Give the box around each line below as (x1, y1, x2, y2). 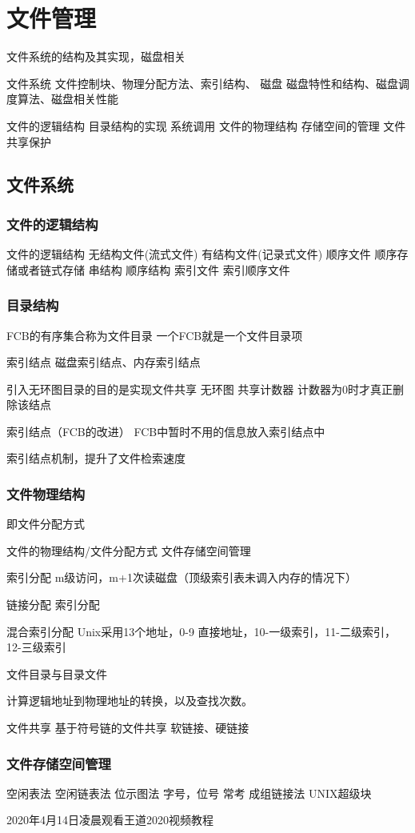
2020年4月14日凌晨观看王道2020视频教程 (6, 811, 213, 828)
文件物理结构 (6, 483, 86, 503)
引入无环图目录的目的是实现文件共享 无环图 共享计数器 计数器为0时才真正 (6, 380, 393, 397)
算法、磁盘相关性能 (17, 90, 118, 107)
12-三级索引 (6, 639, 66, 655)
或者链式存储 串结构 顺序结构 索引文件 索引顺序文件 (17, 261, 290, 278)
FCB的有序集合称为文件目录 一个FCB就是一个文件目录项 (6, 326, 303, 343)
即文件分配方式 (6, 515, 85, 532)
